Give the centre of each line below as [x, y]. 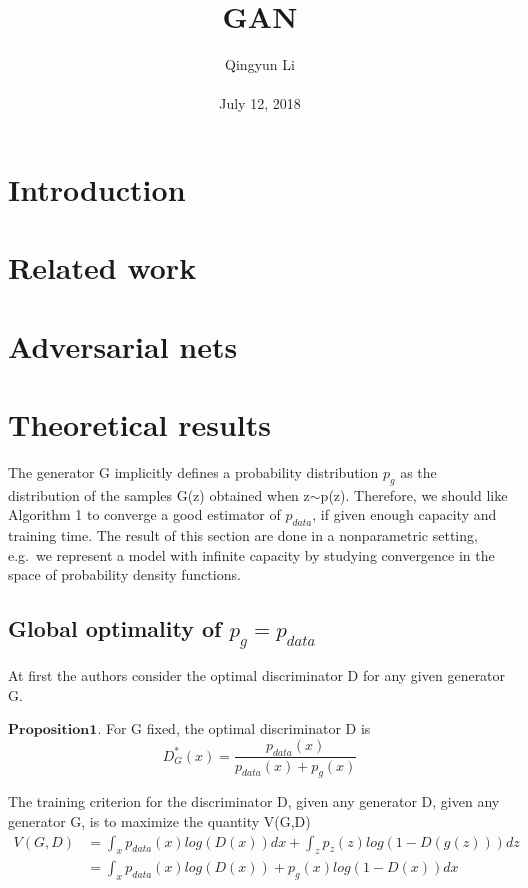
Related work [102, 267]
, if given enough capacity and [404, 514]
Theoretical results [140, 424]
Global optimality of [115, 628]
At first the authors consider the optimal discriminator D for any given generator [257, 674]
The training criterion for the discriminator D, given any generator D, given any [254, 801]
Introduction [97, 188]
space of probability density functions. [124, 574]
